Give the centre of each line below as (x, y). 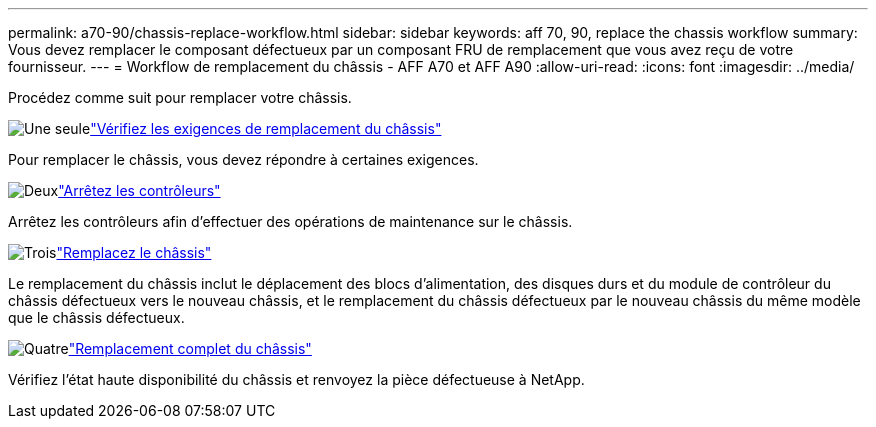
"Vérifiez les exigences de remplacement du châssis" (266, 128)
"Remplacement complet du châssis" (190, 348)
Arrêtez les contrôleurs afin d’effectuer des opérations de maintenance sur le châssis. (290, 221)
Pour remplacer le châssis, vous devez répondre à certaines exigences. (243, 159)
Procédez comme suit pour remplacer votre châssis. (180, 97)
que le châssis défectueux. (96, 317)
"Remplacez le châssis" (134, 252)
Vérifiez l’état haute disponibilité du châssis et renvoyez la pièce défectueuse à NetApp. (296, 379)
